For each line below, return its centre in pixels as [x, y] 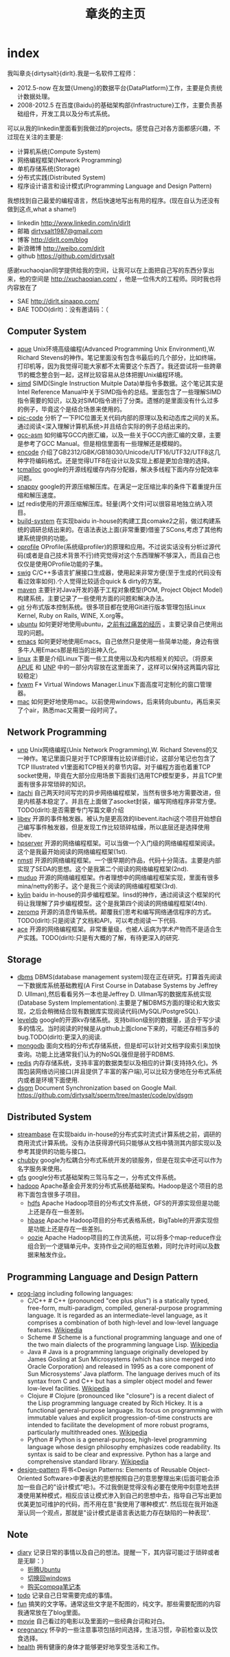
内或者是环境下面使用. [48, 1080]
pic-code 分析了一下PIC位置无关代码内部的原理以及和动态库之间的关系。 [120, 418]
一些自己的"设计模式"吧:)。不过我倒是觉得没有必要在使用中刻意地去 [118, 1487]
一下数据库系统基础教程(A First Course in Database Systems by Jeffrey [117, 985]
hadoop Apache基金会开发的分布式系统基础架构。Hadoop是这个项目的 [117, 1186]
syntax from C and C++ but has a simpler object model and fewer [120, 1381]
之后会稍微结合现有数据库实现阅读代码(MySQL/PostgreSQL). [115, 1012]
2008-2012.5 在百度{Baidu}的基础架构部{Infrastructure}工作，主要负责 [117, 105]
